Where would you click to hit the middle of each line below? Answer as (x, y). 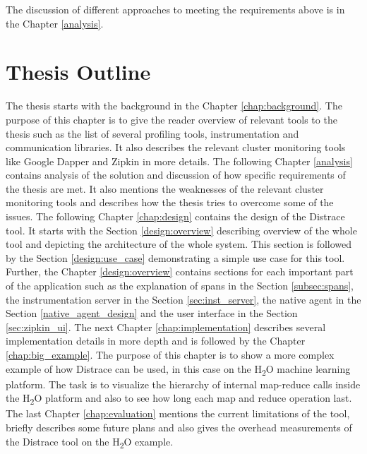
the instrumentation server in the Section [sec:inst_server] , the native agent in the (183, 299)
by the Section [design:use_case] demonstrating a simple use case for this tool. (175, 257)
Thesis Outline (78, 72)
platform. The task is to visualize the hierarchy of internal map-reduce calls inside (183, 384)
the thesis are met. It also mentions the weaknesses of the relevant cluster (165, 188)
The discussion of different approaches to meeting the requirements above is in (175, 9)
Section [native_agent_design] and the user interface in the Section (152, 313)
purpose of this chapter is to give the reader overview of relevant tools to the (172, 119)
